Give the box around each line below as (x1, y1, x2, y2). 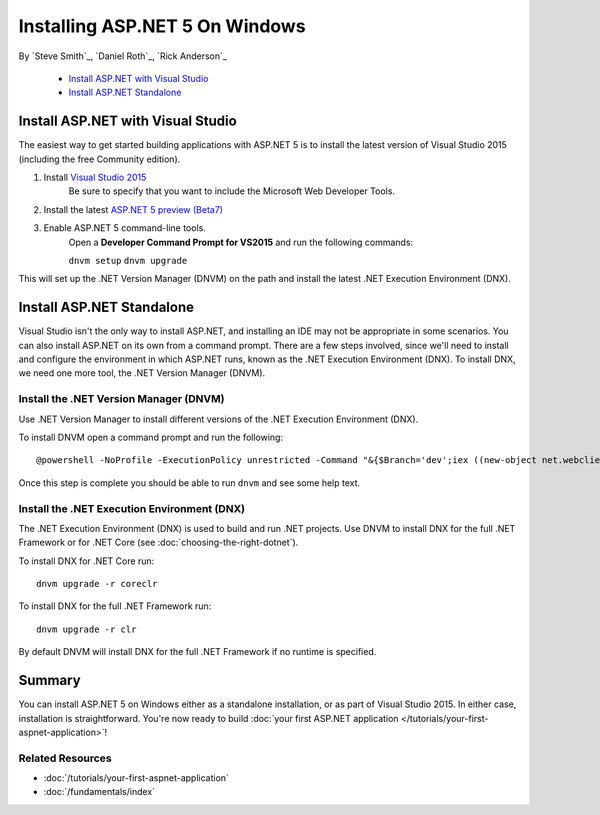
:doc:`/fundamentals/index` (43, 786, 156, 798)
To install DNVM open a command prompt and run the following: (18, 431, 284, 443)
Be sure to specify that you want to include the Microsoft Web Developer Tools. (68, 185, 395, 197)
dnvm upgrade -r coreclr (36, 578, 158, 590)
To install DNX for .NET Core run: (18, 555, 155, 567)
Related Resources (18, 751, 112, 765)
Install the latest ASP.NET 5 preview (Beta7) (43, 203, 224, 215)
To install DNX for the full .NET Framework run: (18, 600, 212, 612)
